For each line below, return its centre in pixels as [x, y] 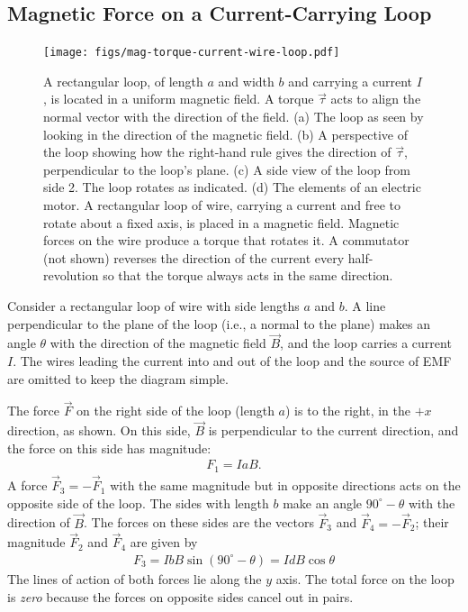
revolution [71, 275]
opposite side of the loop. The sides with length [138, 502]
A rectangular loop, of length [123, 81]
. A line [365, 305]
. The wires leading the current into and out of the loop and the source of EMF [232, 360]
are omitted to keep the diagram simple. [118, 378]
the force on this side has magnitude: [109, 448]
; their [432, 522]
